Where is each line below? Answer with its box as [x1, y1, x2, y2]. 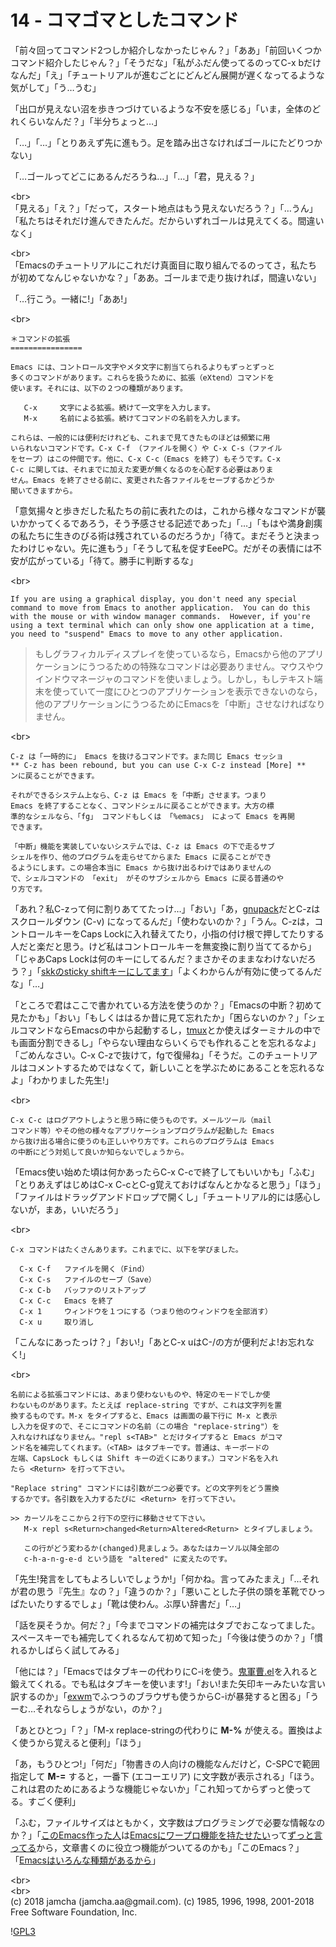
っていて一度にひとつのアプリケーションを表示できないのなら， [61, 685, 323, 697]
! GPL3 [10, 1925, 36, 1937]
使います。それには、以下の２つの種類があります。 [10, 383, 188, 393]
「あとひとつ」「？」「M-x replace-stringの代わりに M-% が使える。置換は [10, 1724, 315, 1736]
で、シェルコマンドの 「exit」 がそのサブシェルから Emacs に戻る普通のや [10, 873, 285, 883]
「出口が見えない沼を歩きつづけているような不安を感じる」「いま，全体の [10, 102, 313, 115]
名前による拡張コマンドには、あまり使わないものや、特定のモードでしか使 [10, 1389, 271, 1400]
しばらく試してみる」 [36, 1644, 125, 1656]
